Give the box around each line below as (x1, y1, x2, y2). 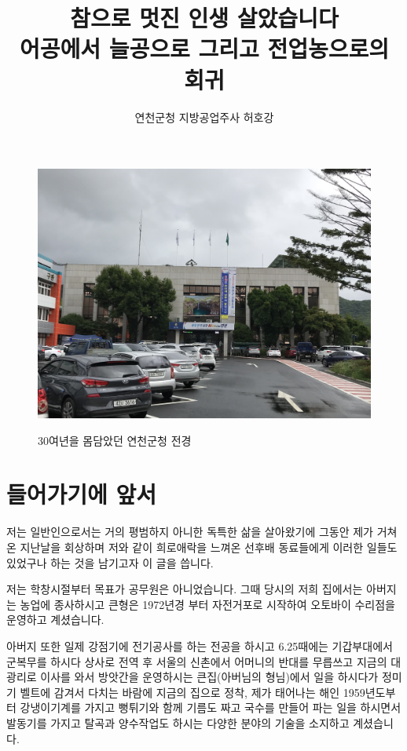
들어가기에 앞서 (6, 478, 157, 510)
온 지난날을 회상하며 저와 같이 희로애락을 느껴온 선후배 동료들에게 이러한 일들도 (6, 539, 398, 555)
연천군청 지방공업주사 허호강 (134, 108, 274, 125)
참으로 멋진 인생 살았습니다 (70, 2, 339, 34)
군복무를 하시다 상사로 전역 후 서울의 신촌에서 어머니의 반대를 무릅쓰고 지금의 (6, 653, 387, 669)
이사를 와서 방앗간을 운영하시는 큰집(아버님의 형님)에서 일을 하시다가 (40, 669, 379, 685)
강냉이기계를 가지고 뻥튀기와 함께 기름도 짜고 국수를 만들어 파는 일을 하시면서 (20, 699, 401, 716)
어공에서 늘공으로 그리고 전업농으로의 (19, 32, 390, 64)
